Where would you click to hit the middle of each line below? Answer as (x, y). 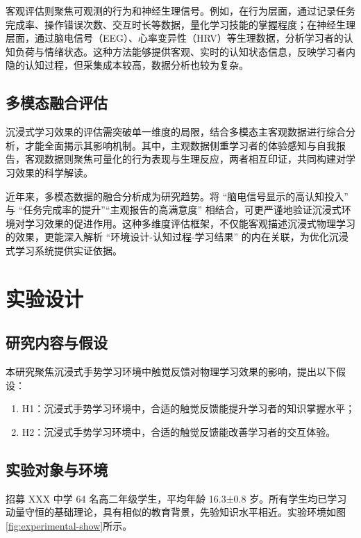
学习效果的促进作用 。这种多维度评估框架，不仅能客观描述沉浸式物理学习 (190, 223)
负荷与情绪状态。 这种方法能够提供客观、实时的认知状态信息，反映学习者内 (185, 51)
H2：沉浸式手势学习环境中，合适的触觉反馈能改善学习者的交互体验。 (179, 431)
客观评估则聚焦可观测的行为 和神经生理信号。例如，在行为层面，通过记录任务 (180, 10)
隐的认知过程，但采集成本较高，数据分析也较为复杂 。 (127, 65)
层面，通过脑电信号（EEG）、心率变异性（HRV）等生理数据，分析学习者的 (175, 38)
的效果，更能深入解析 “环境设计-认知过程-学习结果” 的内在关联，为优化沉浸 (177, 237)
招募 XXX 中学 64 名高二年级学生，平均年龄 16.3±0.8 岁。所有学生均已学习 (176, 498)
